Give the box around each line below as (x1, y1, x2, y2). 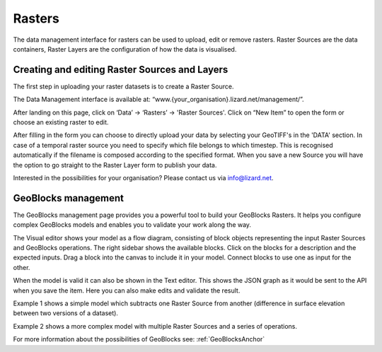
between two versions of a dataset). (13, 309, 118, 317)
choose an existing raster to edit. (13, 118, 109, 127)
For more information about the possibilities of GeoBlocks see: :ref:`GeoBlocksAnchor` (13, 335, 265, 344)
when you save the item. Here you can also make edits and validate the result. (13, 286, 241, 295)
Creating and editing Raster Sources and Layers (13, 64, 228, 76)
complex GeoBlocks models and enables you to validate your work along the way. (13, 221, 251, 229)
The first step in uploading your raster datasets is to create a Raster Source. (13, 82, 234, 90)
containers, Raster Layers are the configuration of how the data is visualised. (13, 45, 237, 53)
